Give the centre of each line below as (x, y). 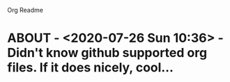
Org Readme (25, 10)
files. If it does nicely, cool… (91, 68)
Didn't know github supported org (107, 53)
